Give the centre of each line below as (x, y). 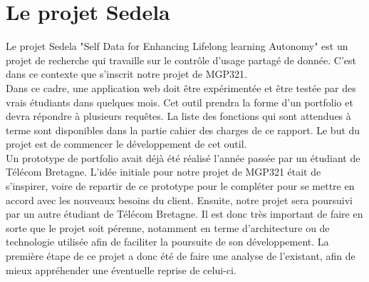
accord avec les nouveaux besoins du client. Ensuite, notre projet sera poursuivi (179, 200)
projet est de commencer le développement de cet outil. (126, 144)
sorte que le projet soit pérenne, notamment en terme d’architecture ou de (168, 227)
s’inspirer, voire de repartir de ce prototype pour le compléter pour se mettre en (180, 186)
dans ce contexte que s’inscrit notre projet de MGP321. (126, 74)
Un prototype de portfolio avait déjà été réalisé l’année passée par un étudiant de (183, 157)
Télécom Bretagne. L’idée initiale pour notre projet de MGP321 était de (163, 172)
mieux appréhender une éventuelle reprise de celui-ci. (121, 270)
